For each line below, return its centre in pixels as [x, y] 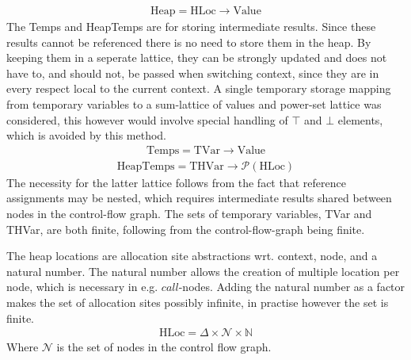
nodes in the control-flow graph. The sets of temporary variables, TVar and [189, 214]
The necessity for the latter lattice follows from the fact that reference [176, 182]
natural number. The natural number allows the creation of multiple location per [203, 271]
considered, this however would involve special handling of [147, 119]
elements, [360, 119]
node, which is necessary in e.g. [82, 287]
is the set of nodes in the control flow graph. [164, 347]
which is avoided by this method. [86, 135]
